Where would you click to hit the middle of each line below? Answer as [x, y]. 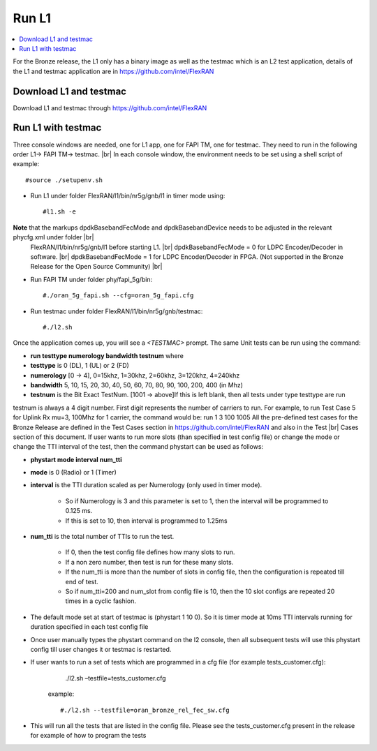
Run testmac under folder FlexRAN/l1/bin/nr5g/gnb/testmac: [117, 311]
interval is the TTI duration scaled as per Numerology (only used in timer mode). [146, 485]
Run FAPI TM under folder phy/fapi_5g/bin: [91, 279]
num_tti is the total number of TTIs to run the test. [102, 537]
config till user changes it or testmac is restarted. [101, 649]
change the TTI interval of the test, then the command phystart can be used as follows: [138, 447]
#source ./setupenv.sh [64, 180]
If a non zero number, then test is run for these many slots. [149, 562]
